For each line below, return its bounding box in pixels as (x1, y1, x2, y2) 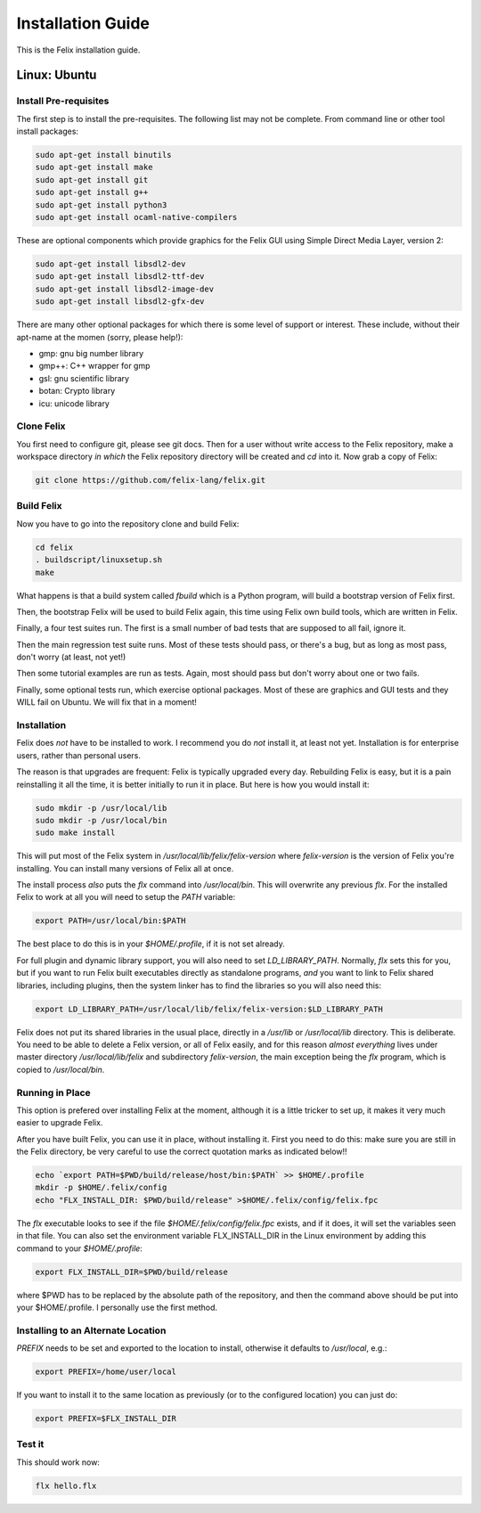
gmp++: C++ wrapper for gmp (38, 361, 151, 372)
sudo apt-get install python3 (35, 200, 167, 209)
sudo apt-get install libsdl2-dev (35, 259, 186, 269)
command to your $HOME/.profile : (16, 1243, 143, 1254)
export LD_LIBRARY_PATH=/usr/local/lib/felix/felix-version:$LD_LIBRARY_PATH (35, 1003, 383, 1014)
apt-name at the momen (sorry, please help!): (16, 331, 183, 342)
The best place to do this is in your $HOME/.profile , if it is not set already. (16, 938, 285, 949)
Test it (16, 1438, 45, 1451)
